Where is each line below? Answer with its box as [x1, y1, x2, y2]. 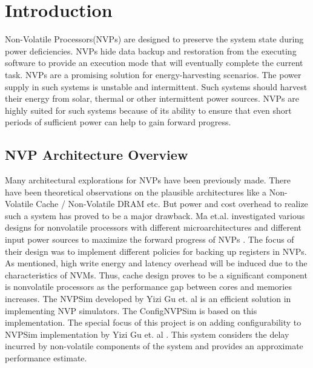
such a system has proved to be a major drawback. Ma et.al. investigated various [5, 209, 305, 222]
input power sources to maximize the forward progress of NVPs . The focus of [5, 233, 294, 246]
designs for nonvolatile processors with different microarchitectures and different [5, 221, 301, 234]
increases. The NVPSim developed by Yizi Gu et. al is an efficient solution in [5, 292, 291, 305]
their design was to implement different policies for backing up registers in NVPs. [5, 245, 307, 257]
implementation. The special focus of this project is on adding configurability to [5, 316, 301, 329]
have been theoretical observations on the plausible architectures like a [5, 185, 267, 198]
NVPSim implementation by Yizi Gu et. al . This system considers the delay [5, 327, 289, 340]
